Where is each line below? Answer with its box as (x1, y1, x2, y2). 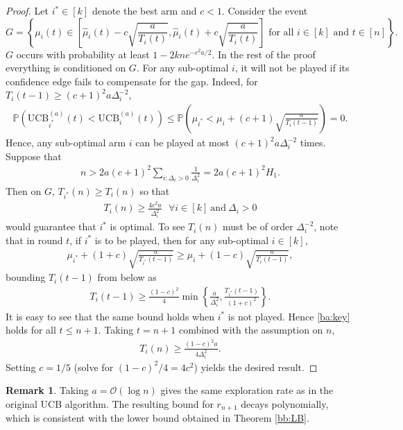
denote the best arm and (92, 3, 197, 17)
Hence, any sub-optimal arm (6, 135, 126, 149)
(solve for (74, 359, 114, 374)
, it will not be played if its (234, 60, 350, 75)
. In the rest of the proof (212, 46, 316, 61)
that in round (6, 232, 63, 247)
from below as (97, 270, 157, 284)
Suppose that (6, 148, 62, 163)
